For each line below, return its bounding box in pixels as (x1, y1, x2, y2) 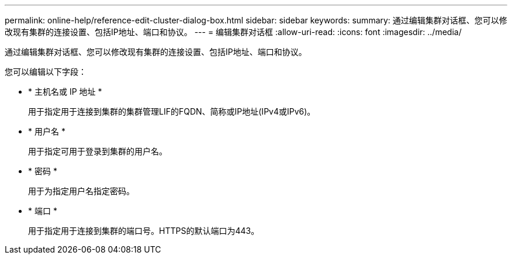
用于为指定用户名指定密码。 (28, 186, 134, 196)
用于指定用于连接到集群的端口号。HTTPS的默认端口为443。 (28, 226, 260, 236)
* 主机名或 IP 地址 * (28, 87, 102, 96)
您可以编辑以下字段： (5, 67, 87, 77)
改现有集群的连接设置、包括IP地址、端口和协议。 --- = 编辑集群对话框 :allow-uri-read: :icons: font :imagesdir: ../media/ (5, 27, 462, 37)
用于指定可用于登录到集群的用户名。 (28, 146, 167, 156)
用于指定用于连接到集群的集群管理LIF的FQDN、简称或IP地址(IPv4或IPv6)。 (28, 106, 316, 116)
